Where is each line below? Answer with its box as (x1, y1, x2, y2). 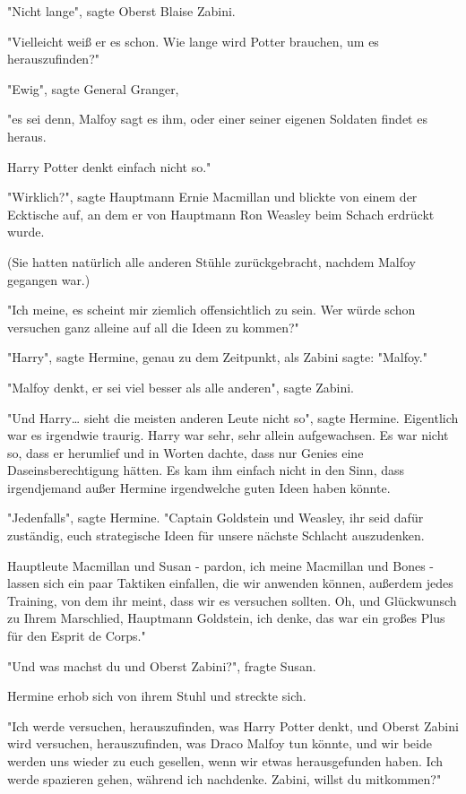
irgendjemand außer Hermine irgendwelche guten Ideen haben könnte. (7, 478, 391, 496)
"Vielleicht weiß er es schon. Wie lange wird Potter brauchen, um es (7, 31, 379, 50)
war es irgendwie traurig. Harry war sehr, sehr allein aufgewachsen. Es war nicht (7, 426, 449, 444)
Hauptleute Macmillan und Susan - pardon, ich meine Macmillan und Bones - (7, 556, 435, 574)
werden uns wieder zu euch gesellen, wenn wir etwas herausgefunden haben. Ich (7, 752, 444, 770)
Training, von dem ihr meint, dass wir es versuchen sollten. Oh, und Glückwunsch (7, 591, 457, 609)
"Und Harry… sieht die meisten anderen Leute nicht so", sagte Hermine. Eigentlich (7, 408, 459, 427)
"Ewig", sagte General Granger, (7, 79, 179, 98)
